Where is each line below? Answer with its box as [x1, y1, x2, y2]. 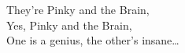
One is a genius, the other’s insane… [6, 32, 179, 48]
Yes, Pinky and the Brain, [6, 16, 132, 33]
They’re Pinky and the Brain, [6, 2, 150, 17]
